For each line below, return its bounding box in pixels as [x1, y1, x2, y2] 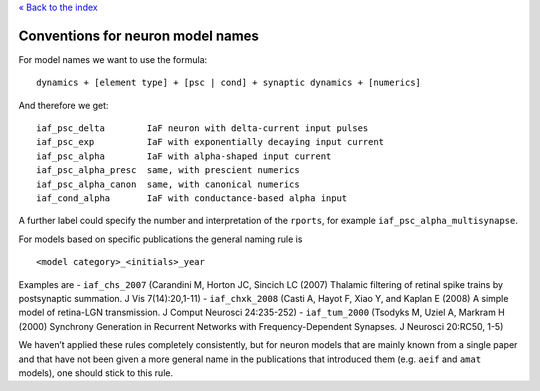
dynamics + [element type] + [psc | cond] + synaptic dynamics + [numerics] [36, 77, 422, 89]
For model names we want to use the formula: [18, 53, 208, 65]
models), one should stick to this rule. [18, 366, 174, 379]
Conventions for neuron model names [18, 27, 260, 44]
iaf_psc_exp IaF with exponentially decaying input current [36, 136, 385, 148]
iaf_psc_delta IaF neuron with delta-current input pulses [36, 123, 369, 134]
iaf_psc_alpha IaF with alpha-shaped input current [36, 150, 332, 162]
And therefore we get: [18, 99, 109, 111]
